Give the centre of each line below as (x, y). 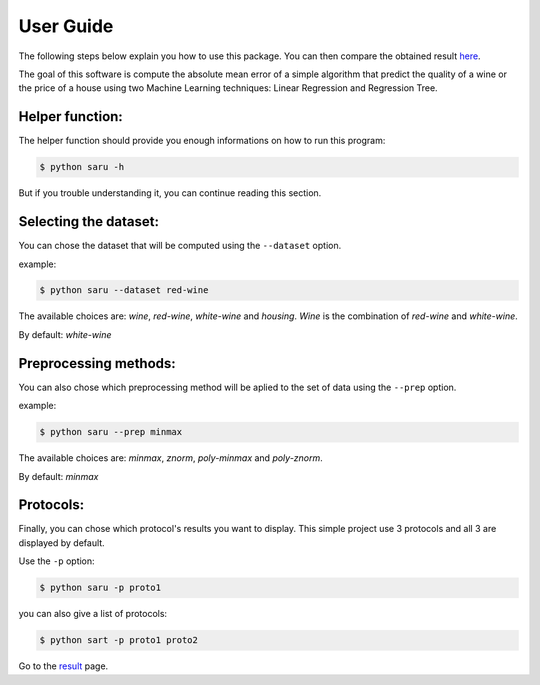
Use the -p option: (56, 561)
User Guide (66, 26)
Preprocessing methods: (97, 363)
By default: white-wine (65, 334)
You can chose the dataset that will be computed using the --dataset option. (180, 246)
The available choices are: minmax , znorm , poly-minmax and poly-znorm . (171, 458)
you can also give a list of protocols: (93, 614)
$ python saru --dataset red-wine (124, 290)
